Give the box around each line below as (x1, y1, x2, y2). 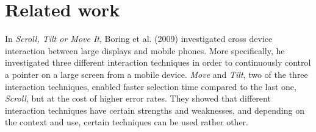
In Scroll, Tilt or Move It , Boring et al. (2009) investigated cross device (5, 32, 273, 45)
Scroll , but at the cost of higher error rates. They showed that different (5, 92, 271, 105)
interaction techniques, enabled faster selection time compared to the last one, (5, 80, 296, 92)
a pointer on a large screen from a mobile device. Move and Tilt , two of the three (5, 68, 308, 80)
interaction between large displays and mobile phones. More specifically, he (5, 44, 285, 57)
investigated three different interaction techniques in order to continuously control (5, 56, 311, 69)
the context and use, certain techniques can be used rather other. (5, 116, 248, 128)
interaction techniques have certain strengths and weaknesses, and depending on (5, 103, 304, 116)
